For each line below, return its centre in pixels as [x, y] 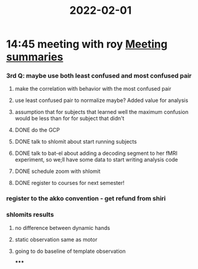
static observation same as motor [56, 239]
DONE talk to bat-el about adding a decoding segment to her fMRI [96, 153]
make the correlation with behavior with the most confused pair [93, 89]
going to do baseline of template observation [70, 251]
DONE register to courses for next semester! [69, 183]
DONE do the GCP [37, 130]
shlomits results [30, 215]
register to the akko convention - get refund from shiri [86, 199]
